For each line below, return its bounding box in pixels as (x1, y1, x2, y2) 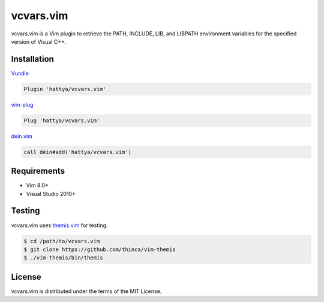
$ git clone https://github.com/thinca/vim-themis (23, 246, 176, 253)
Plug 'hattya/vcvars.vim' (23, 117, 100, 124)
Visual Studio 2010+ (26, 190, 76, 197)
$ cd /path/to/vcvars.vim (23, 237, 100, 244)
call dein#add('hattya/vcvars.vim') (23, 149, 132, 155)
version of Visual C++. (11, 38, 67, 45)
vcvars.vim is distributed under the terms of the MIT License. (11, 288, 162, 295)
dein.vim (11, 132, 32, 140)
